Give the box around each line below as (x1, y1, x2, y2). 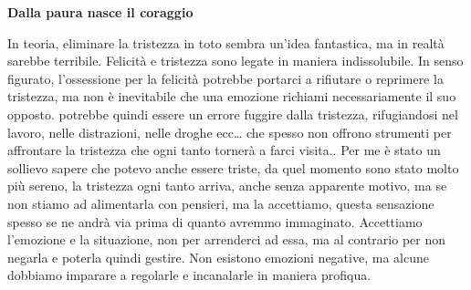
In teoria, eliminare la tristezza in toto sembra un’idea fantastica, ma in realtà (7, 33, 445, 52)
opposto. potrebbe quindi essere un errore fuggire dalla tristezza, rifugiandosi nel (7, 104, 458, 123)
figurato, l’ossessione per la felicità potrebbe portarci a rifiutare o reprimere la (7, 68, 444, 88)
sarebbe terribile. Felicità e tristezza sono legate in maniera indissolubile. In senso (7, 51, 464, 70)
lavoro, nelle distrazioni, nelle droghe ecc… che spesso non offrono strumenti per (7, 122, 452, 141)
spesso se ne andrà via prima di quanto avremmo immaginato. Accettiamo (7, 212, 423, 231)
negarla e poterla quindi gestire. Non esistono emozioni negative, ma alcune (7, 247, 429, 266)
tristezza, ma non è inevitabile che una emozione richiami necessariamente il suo (7, 87, 456, 106)
